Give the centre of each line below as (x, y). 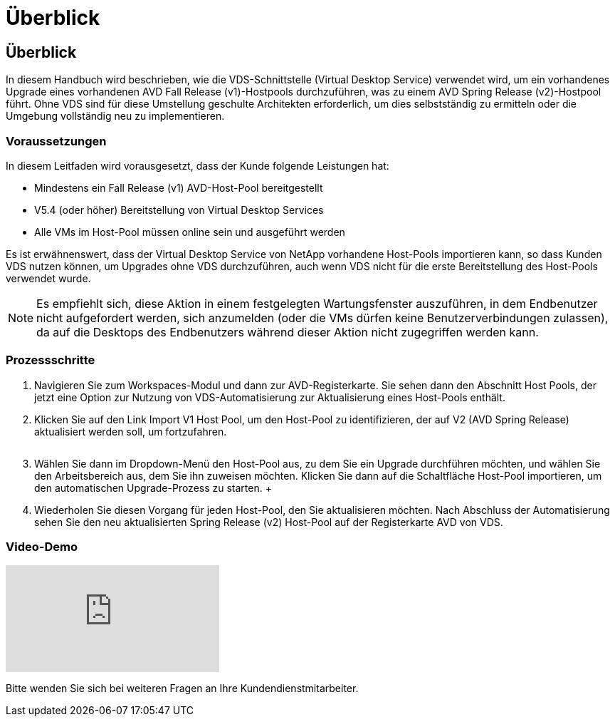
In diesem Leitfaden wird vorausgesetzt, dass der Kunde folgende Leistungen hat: (198, 165)
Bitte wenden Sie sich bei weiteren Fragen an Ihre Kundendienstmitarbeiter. (182, 689)
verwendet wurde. (48, 278)
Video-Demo (42, 547)
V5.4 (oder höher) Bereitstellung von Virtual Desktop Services (179, 210)
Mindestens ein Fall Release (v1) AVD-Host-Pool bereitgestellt (179, 187)
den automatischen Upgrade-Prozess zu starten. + (153, 488)
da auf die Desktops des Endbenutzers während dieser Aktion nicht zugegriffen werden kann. (288, 332)
